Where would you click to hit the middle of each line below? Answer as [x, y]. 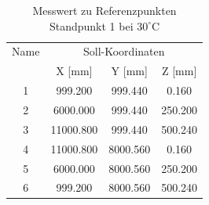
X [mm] [74, 71]
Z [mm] [179, 71]
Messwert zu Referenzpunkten [104, 10]
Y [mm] [129, 71]
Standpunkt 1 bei [91, 25]
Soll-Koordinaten [124, 51]
